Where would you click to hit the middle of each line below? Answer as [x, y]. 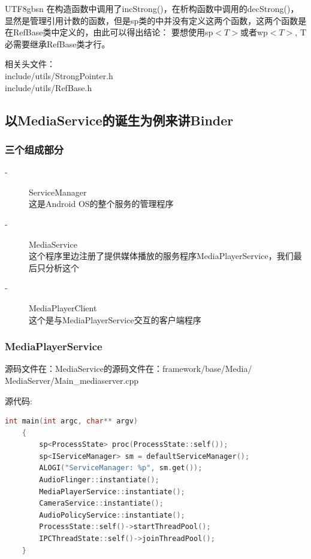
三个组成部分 [34, 149]
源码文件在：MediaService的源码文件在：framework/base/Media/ [129, 369]
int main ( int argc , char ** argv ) [72, 421]
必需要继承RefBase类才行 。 [58, 43]
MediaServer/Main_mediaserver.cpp [72, 380]
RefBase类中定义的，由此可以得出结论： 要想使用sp [113, 32]
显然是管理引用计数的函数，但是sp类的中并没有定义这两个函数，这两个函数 [152, 20]
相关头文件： [30, 64]
